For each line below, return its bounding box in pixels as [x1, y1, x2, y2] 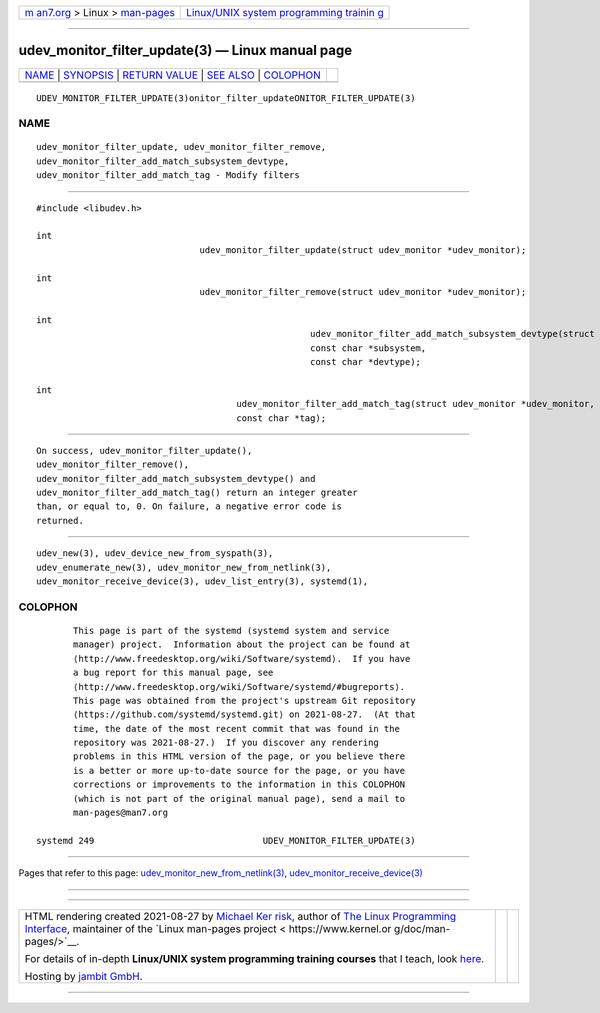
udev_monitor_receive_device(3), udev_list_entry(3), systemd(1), [36, 576, 369, 587]
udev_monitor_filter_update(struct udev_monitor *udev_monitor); [199, 244, 527, 255]
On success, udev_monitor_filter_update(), [36, 445, 253, 456]
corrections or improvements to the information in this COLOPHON [73, 779, 406, 790]
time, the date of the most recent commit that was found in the [73, 723, 400, 734]
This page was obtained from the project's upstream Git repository [73, 695, 416, 706]
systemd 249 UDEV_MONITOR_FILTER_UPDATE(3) [36, 835, 416, 846]
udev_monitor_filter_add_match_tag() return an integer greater [36, 487, 359, 499]
